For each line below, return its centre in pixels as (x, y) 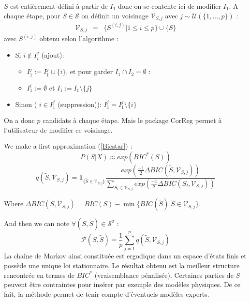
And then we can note (37, 223)
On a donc (19, 120)
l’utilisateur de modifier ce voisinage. (58, 129)
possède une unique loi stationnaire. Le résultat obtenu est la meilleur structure (122, 265)
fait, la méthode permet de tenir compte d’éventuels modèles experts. (107, 294)
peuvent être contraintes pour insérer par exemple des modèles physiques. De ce (122, 284)
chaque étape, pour (32, 15)
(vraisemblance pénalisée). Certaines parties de (164, 275)
